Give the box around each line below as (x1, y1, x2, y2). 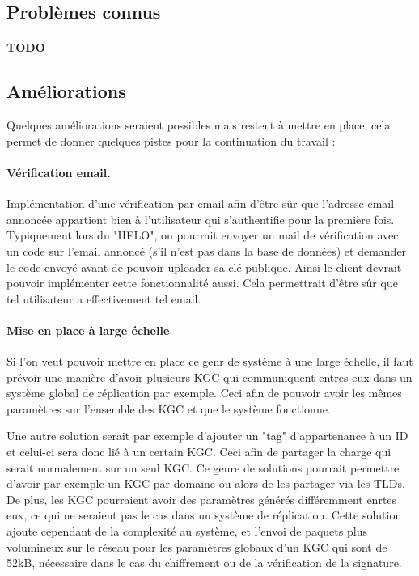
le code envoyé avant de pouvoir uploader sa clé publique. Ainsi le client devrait (6, 258, 402, 275)
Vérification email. (6, 163, 111, 180)
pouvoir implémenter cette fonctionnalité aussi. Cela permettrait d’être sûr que (6, 274, 398, 291)
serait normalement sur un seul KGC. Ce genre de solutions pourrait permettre (6, 459, 400, 476)
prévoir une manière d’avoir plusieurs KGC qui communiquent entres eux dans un (6, 368, 413, 385)
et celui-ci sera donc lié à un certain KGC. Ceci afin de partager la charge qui (6, 443, 391, 460)
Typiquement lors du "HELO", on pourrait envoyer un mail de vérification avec (6, 227, 399, 244)
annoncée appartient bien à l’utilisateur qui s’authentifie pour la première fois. (6, 210, 395, 227)
